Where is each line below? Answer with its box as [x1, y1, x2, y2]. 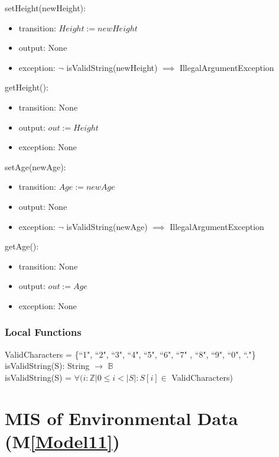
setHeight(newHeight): [5, 2, 86, 14]
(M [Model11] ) [5, 429, 120, 453]
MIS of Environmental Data [5, 406, 238, 430]
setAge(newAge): [5, 160, 66, 173]
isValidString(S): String [5, 359, 90, 372]
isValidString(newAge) [66, 220, 148, 232]
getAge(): [5, 240, 39, 252]
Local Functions [5, 325, 82, 339]
